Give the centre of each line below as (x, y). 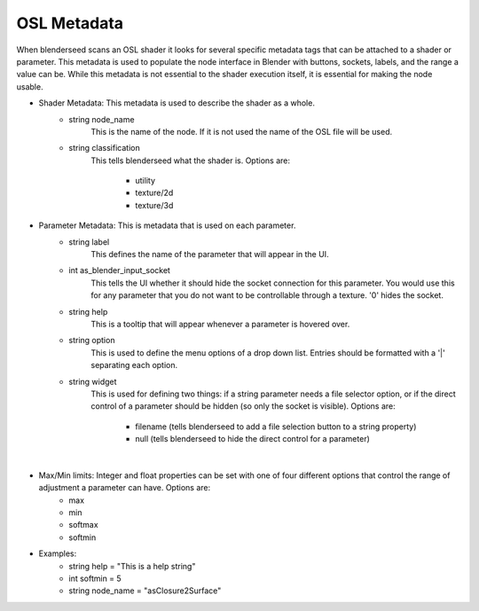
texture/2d (154, 193)
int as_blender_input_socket (119, 270)
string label (89, 242)
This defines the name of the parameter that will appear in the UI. (210, 255)
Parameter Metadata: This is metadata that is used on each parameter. (167, 225)
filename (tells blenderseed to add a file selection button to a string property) (276, 427)
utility (145, 181)
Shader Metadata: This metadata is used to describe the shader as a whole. (177, 103)
